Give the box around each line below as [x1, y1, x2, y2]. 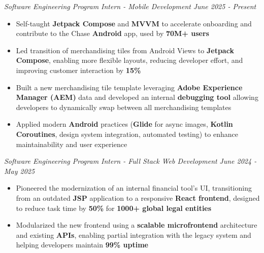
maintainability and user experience [16, 138, 127, 149]
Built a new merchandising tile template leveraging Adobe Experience [16, 82, 243, 92]
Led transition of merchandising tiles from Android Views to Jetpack [16, 45, 234, 55]
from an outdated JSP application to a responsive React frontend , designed [16, 192, 260, 203]
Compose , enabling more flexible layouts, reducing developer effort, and [16, 55, 243, 65]
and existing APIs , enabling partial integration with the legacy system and [16, 229, 251, 240]
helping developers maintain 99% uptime [16, 239, 148, 250]
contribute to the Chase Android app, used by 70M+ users [16, 28, 209, 39]
